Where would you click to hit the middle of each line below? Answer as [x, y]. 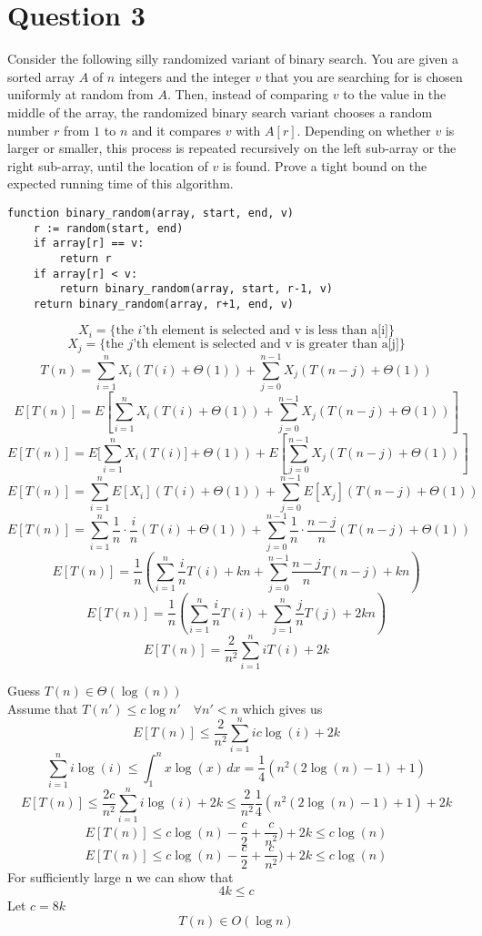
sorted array [41, 76]
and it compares [176, 130]
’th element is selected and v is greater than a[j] [266, 345]
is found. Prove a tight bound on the [325, 165]
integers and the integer [185, 76]
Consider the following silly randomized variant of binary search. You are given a [233, 59]
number [29, 130]
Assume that [43, 708]
